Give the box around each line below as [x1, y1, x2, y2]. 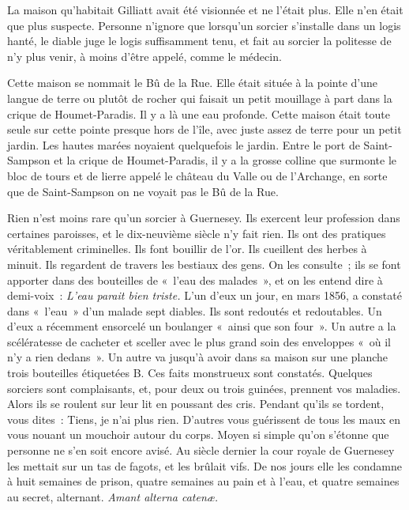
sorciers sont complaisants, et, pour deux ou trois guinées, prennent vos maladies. [7, 380, 401, 396]
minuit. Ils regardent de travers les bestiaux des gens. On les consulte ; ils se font [7, 255, 401, 272]
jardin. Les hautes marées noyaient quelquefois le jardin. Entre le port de [7, 136, 360, 153]
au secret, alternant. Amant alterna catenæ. [7, 488, 219, 504]
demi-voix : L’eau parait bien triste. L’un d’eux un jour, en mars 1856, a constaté [7, 287, 402, 304]
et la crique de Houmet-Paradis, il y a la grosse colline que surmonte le [54, 152, 397, 168]
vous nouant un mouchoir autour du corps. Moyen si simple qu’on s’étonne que [7, 426, 389, 443]
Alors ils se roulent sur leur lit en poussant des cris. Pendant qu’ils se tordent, [7, 395, 385, 412]
